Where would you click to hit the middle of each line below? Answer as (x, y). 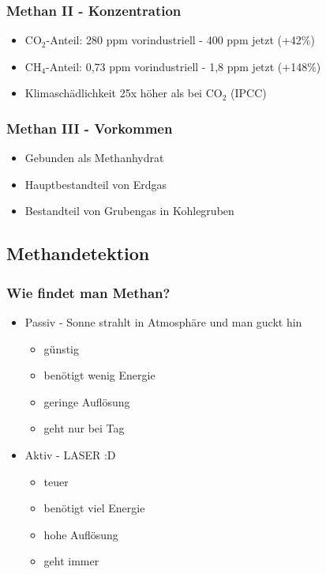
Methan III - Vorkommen (90, 128)
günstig (62, 348)
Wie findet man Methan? (88, 292)
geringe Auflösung (87, 401)
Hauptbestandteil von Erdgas (96, 184)
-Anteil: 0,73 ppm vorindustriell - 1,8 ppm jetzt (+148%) (184, 66)
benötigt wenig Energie (99, 375)
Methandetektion (78, 253)
